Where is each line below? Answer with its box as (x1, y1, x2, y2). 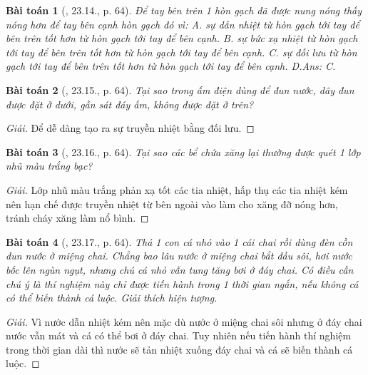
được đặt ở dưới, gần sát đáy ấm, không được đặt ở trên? (6, 96, 254, 111)
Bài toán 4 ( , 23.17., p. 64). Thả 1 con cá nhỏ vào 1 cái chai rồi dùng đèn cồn (6, 234, 353, 249)
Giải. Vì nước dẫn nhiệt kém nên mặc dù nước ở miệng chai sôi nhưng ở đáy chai (6, 314, 362, 329)
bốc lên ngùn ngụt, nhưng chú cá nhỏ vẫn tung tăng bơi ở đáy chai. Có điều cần (6, 262, 354, 277)
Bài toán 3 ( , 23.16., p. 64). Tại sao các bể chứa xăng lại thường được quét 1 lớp (6, 144, 361, 159)
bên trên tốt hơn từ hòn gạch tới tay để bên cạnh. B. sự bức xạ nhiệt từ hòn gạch (6, 31, 358, 46)
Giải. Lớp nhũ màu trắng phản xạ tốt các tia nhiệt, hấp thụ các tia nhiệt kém (6, 182, 348, 197)
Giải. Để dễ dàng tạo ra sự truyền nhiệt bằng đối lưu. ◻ (6, 120, 255, 135)
